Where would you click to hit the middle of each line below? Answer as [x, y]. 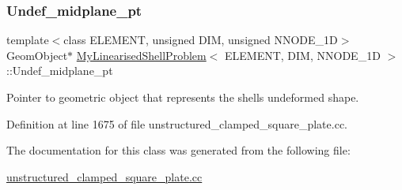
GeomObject [37, 55]
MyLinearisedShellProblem [141, 55]
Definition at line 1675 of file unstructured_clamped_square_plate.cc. [177, 123]
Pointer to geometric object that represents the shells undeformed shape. [183, 97]
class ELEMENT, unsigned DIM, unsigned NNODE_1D [201, 40]
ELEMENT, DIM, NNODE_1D [303, 55]
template [28, 40]
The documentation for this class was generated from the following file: [178, 150]
